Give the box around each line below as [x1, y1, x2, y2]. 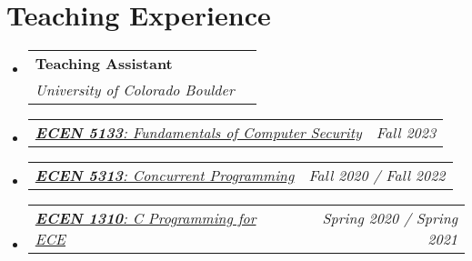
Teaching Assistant [35, 53, 173, 75]
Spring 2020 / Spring [322, 207, 457, 229]
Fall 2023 [376, 122, 437, 144]
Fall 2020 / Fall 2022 [308, 165, 446, 186]
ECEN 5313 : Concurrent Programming [35, 165, 295, 186]
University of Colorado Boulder [35, 79, 235, 101]
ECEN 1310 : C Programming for [35, 207, 256, 229]
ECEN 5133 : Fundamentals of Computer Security [35, 122, 362, 144]
